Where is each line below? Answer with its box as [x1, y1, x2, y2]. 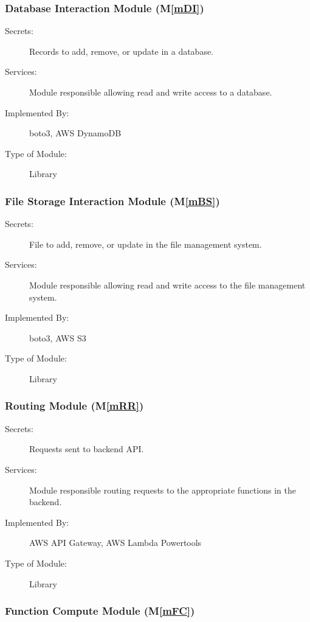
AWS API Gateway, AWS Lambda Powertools [29, 536, 202, 549]
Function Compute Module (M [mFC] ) [5, 603, 195, 618]
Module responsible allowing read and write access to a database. [29, 86, 272, 98]
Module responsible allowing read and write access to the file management [29, 278, 306, 291]
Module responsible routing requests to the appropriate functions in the [29, 483, 296, 496]
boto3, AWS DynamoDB [29, 127, 122, 139]
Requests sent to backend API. [29, 442, 144, 455]
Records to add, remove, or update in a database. [29, 44, 214, 57]
